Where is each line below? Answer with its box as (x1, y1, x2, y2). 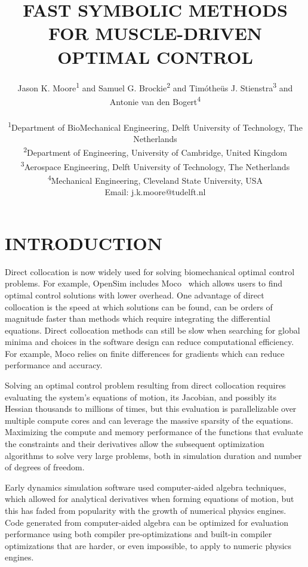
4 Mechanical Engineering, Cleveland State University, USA (47, 172, 263, 186)
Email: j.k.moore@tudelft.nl (104, 186, 206, 198)
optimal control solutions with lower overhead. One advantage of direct (5, 288, 264, 301)
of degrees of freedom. (5, 461, 85, 473)
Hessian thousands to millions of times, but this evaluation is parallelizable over (5, 402, 297, 415)
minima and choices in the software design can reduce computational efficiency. (5, 335, 294, 348)
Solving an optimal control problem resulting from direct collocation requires (5, 379, 286, 392)
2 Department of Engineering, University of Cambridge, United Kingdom (23, 144, 287, 159)
